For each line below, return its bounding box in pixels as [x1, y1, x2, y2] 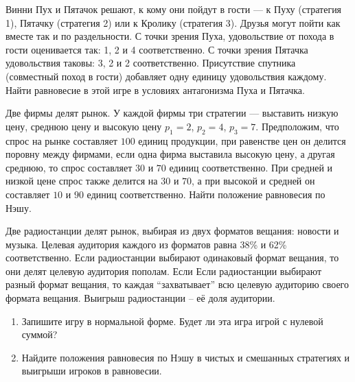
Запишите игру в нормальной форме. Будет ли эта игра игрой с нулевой [21, 313, 323, 328]
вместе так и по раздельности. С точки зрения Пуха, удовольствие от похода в [5, 29, 334, 43]
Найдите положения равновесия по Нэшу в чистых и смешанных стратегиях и [21, 350, 350, 364]
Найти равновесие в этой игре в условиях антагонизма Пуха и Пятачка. [5, 82, 305, 97]
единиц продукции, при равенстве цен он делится [138, 133, 346, 147]
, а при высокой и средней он [192, 174, 315, 188]
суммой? [21, 327, 58, 342]
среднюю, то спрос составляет [5, 160, 133, 174]
